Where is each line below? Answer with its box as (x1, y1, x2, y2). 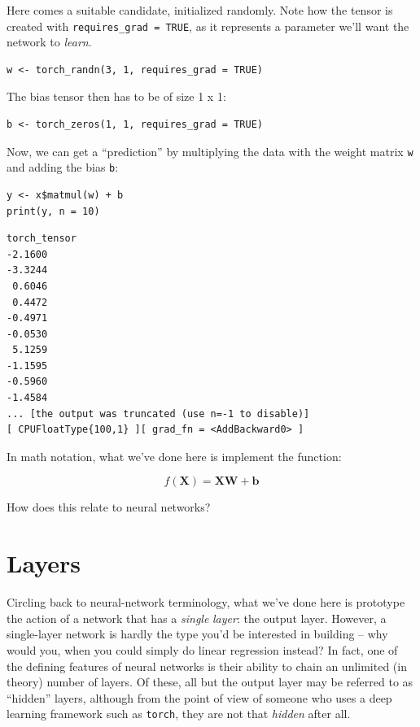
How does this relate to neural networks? (7, 498, 211, 516)
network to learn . (7, 33, 92, 50)
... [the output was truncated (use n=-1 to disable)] (7, 407, 310, 420)
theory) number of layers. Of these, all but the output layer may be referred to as (7, 673, 413, 690)
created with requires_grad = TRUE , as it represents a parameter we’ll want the (7, 17, 409, 34)
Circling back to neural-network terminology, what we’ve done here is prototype (7, 594, 405, 611)
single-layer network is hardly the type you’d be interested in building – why (7, 625, 388, 642)
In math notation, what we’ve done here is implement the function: (7, 447, 342, 464)
